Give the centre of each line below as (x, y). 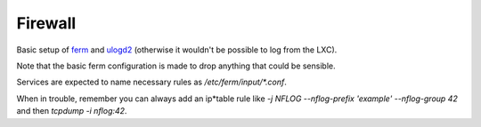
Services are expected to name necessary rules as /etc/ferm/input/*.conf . (151, 82)
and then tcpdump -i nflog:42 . (72, 111)
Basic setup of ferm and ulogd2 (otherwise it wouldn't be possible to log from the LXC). (177, 50)
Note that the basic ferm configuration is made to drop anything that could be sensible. (176, 66)
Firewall (46, 23)
